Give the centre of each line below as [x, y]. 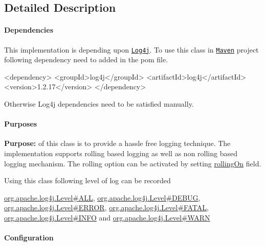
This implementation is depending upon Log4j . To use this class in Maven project [131, 49]
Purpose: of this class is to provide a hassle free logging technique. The [117, 143]
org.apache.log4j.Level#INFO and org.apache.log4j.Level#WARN [107, 217]
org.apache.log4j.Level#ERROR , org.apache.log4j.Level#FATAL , [106, 207]
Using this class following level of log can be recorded [87, 180]
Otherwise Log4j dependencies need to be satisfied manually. [99, 104]
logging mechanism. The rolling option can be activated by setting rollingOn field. [133, 163]
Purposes [21, 124]
